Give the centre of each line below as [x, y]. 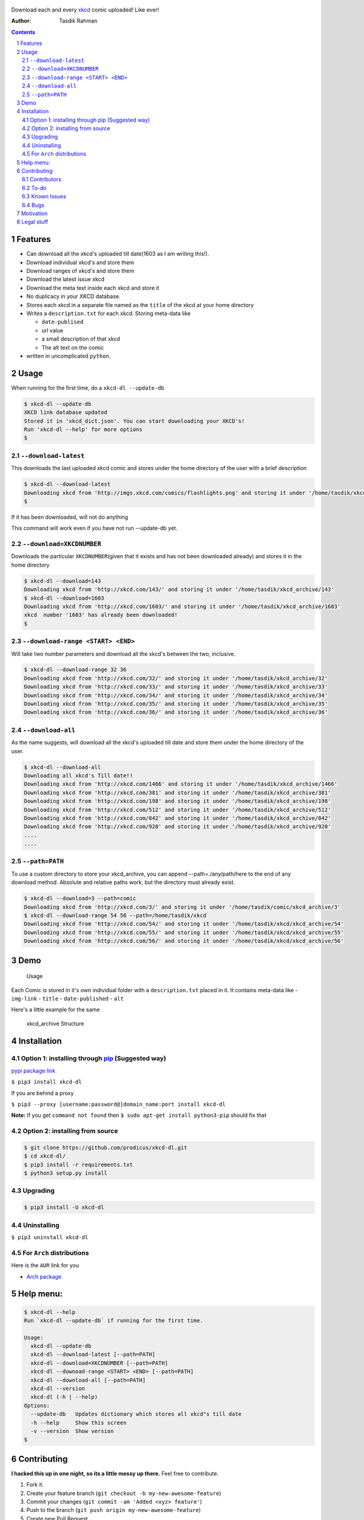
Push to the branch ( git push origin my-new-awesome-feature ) [114, 1510]
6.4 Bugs [33, 205]
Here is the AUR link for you [45, 1265]
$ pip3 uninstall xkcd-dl [50, 1237]
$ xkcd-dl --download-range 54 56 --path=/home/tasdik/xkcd [115, 915]
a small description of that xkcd [81, 339]
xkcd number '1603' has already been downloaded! [101, 615]
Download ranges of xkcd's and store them [80, 271]
